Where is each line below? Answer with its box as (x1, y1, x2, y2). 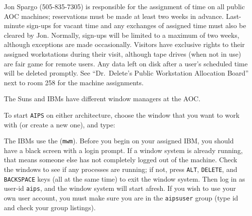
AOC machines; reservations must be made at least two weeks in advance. (4, 11, 224, 21)
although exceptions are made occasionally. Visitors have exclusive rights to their (4, 39, 245, 49)
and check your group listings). (4, 202, 96, 212)
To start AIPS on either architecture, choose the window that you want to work (4, 109, 240, 120)
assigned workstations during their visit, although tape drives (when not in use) (4, 48, 241, 59)
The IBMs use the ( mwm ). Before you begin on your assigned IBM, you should (4, 136, 234, 146)
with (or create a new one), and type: (4, 119, 116, 129)
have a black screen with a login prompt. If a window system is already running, (4, 145, 243, 155)
